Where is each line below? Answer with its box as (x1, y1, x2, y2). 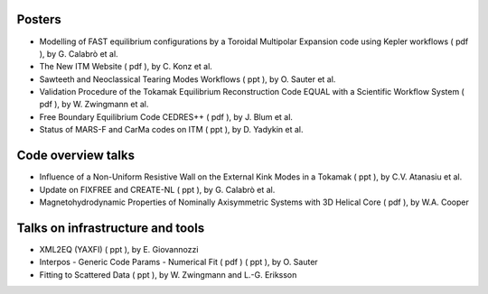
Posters (16, 12, 62, 27)
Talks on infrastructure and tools (16, 220, 205, 235)
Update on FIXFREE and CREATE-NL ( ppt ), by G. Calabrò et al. (39, 184, 276, 195)
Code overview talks (16, 148, 136, 163)
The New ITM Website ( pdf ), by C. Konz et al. (39, 61, 212, 72)
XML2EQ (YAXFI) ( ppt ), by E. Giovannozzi (39, 243, 199, 254)
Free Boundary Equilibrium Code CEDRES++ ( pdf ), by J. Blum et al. (39, 111, 294, 122)
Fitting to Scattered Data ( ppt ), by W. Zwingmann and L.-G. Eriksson (39, 269, 297, 280)
